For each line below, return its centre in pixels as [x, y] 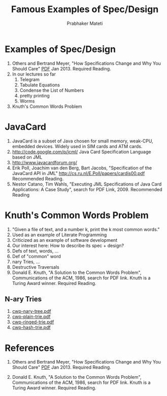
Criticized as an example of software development [65, 240]
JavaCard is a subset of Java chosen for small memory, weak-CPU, [82, 141]
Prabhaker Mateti [85, 23]
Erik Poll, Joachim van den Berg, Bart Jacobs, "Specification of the [82, 168]
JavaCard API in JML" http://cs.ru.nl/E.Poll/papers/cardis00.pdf [78, 173]
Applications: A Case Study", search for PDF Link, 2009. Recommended [87, 189]
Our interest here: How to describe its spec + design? [68, 245]
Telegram [30, 79]
